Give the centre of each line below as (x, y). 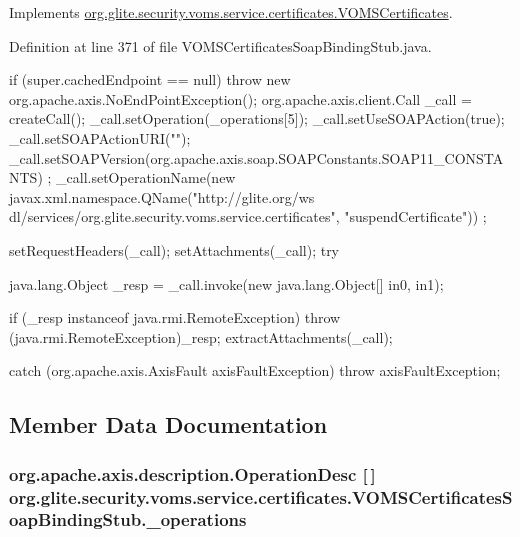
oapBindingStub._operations (128, 519)
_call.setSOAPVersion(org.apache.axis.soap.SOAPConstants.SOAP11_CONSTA (256, 157)
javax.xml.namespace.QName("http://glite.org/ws (162, 196)
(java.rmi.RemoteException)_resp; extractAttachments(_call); (201, 336)
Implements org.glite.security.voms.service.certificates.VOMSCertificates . (231, 12)
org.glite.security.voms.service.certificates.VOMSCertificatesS (261, 496)
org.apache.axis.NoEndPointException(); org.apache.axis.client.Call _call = (240, 98)
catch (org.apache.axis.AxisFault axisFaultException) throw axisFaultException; (255, 370)
